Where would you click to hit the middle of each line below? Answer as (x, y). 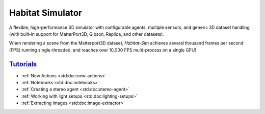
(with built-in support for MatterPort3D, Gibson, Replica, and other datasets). (87, 34)
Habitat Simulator (46, 13)
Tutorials (23, 64)
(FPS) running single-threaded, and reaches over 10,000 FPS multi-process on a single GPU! (103, 50)
